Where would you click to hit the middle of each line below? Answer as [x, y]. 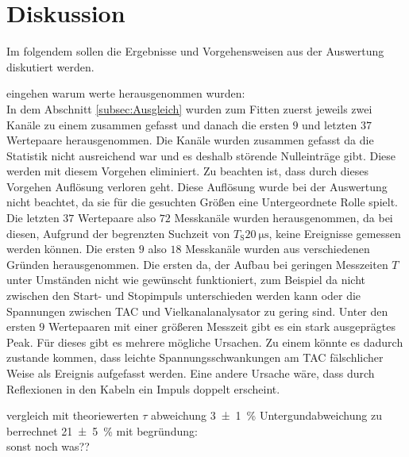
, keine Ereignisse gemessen [335, 233]
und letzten [330, 124]
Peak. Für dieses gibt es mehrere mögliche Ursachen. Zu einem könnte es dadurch [205, 342]
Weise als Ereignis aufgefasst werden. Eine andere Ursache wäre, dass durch [191, 373]
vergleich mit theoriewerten [73, 415]
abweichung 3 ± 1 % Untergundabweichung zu [266, 415]
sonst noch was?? [48, 446]
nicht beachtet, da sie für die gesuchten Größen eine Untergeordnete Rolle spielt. [202, 202]
